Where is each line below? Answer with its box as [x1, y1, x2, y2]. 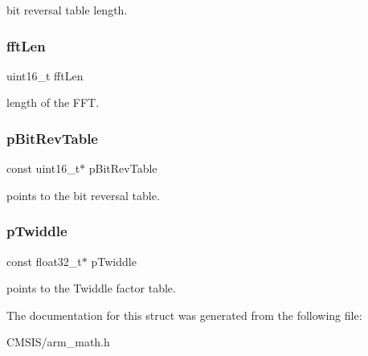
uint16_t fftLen [6, 67, 84, 84]
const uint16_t [6, 160, 80, 177]
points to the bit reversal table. [6, 186, 160, 203]
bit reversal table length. [6, 2, 128, 18]
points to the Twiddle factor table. [6, 280, 176, 297]
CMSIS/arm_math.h [6, 333, 110, 350]
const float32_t [6, 252, 82, 269]
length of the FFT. [6, 94, 100, 111]
